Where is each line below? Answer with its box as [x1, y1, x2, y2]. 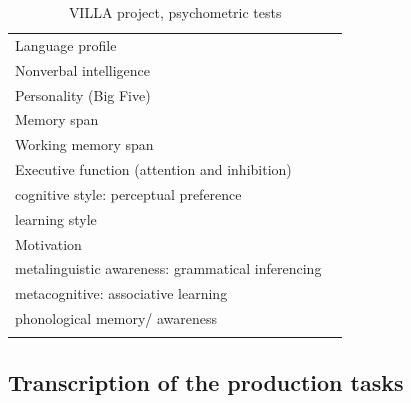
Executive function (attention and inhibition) [15, 159, 292, 180]
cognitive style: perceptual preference [15, 183, 242, 204]
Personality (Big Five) [15, 84, 151, 105]
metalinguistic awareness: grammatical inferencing [15, 258, 322, 279]
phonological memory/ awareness [15, 308, 218, 329]
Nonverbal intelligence [15, 59, 150, 80]
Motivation [15, 233, 82, 254]
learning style [15, 208, 97, 229]
